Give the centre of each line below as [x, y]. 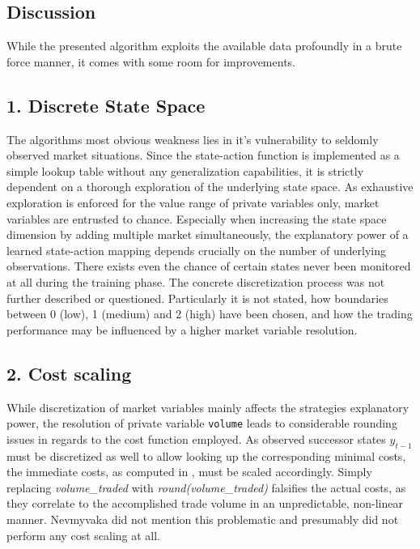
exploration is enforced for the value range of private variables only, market [193, 202]
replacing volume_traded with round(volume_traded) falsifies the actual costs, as [206, 487]
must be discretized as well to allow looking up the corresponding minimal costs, [206, 455]
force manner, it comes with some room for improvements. [151, 61]
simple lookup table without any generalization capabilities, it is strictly [185, 170]
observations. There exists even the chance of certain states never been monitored [209, 266]
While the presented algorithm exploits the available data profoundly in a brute [204, 46]
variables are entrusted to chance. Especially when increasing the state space [197, 218]
